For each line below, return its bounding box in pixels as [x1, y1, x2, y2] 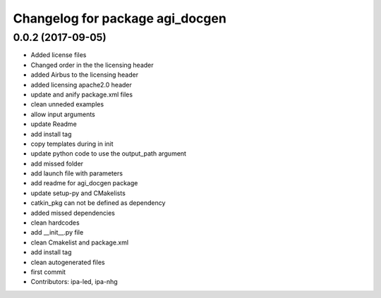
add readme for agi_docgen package [30, 179, 138, 187]
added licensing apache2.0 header [30, 80, 132, 89]
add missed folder [30, 159, 84, 168]
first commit [30, 268, 66, 276]
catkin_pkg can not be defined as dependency [30, 199, 166, 207]
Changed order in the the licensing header [30, 61, 155, 69]
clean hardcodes [30, 218, 80, 227]
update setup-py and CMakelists [30, 189, 126, 197]
